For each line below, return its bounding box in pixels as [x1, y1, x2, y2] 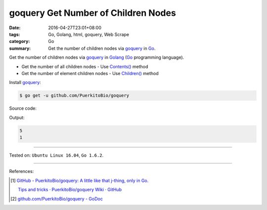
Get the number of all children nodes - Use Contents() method [21, 63, 148, 69]
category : [9, 39, 30, 44]
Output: [9, 114, 25, 121]
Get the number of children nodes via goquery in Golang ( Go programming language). [9, 54, 184, 60]
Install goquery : [9, 80, 42, 85]
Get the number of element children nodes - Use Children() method [21, 70, 159, 76]
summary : [9, 45, 31, 51]
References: [9, 168, 34, 174]
